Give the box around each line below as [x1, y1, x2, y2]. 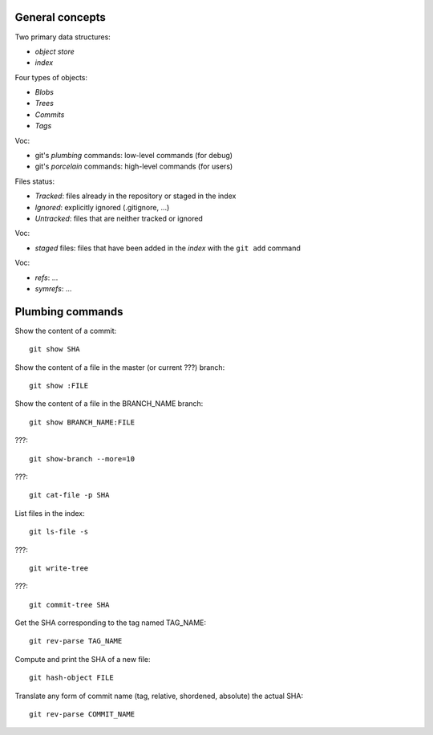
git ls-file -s [29, 527, 89, 537]
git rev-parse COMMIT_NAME [29, 710, 136, 719]
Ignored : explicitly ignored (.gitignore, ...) [34, 202, 170, 212]
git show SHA [29, 345, 80, 354]
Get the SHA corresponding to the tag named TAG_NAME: [14, 618, 207, 627]
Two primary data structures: [14, 32, 111, 42]
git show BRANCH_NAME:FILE [29, 417, 136, 427]
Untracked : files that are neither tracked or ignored [34, 213, 204, 223]
